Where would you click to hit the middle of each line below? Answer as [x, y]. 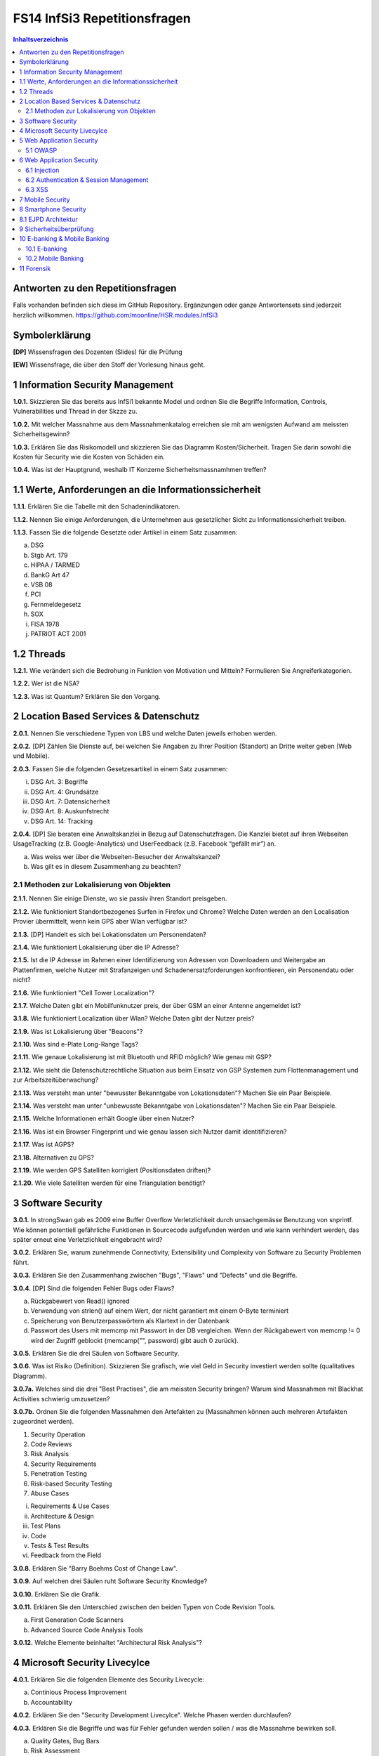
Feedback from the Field [66, 1555]
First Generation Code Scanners [77, 1620]
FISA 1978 [45, 624]
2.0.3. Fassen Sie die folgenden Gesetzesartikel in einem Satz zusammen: [120, 768]
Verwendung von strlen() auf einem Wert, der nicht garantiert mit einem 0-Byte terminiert [160, 1311]
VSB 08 [41, 585]
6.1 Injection [42, 170]
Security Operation [58, 1434]
